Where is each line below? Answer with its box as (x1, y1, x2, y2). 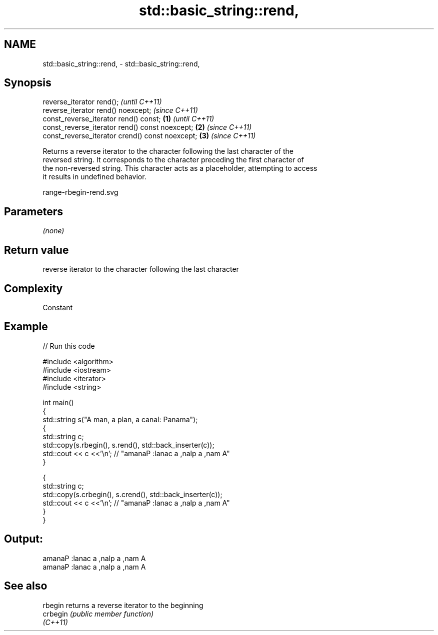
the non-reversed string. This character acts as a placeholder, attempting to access (42, 164, 317, 173)
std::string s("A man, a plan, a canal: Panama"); (42, 415, 198, 424)
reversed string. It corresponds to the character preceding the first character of (42, 155, 304, 164)
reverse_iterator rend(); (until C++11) (42, 97, 162, 106)
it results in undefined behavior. (42, 172, 146, 181)
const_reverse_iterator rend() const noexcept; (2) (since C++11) (42, 123, 252, 132)
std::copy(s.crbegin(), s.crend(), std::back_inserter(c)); (42, 490, 222, 499)
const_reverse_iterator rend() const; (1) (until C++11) (42, 114, 214, 123)
